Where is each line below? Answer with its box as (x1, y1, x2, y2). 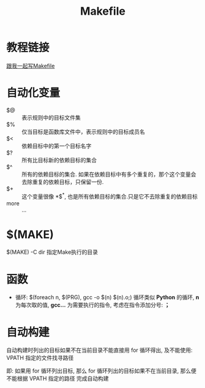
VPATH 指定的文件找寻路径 (6, 354, 74, 362)
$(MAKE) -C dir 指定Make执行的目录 (6, 248, 99, 256)
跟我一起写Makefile (6, 62, 55, 69)
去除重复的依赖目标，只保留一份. (21, 178, 104, 185)
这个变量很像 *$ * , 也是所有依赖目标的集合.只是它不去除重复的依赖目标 (21, 191, 198, 200)
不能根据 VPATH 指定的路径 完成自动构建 (6, 375, 109, 382)
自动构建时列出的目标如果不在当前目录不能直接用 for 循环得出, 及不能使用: (6, 346, 193, 354)
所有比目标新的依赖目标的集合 (21, 156, 97, 164)
